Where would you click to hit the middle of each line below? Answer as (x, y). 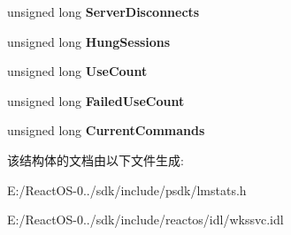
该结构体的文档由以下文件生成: (96, 159)
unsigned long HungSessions (89, 41)
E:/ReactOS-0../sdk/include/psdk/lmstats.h (127, 190)
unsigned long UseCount (77, 71)
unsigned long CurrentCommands (106, 130)
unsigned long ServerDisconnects (103, 11)
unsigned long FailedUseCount (96, 100)
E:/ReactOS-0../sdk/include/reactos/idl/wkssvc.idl (145, 220)
